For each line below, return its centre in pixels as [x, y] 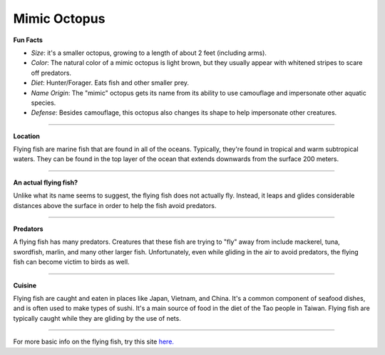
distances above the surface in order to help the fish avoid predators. [115, 205]
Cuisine [25, 285]
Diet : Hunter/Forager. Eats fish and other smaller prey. [110, 83]
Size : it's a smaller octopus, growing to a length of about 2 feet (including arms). [149, 53]
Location [27, 136]
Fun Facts [28, 40]
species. [43, 103]
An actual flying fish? [46, 182]
